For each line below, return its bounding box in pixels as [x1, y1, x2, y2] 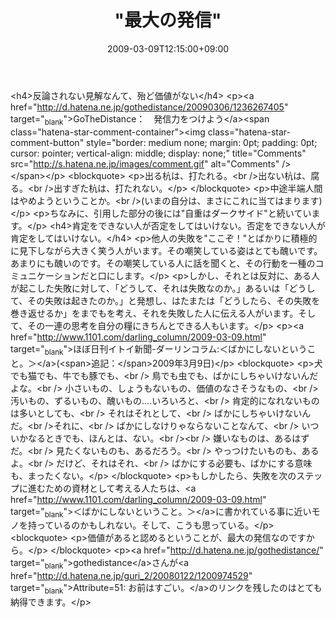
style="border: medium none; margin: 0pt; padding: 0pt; [86, 136, 318, 148]
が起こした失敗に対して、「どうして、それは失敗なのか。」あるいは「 [10, 282, 290, 294]
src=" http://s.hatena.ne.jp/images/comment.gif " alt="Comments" [10, 157, 280, 170]
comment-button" [10, 136, 85, 148]
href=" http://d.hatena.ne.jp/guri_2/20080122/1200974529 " [10, 570, 253, 582]
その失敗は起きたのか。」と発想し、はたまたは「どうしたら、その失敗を [27, 294, 321, 306]
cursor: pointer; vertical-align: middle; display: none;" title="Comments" [10, 147, 307, 159]
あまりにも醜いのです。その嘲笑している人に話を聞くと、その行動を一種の [10, 257, 316, 269]
